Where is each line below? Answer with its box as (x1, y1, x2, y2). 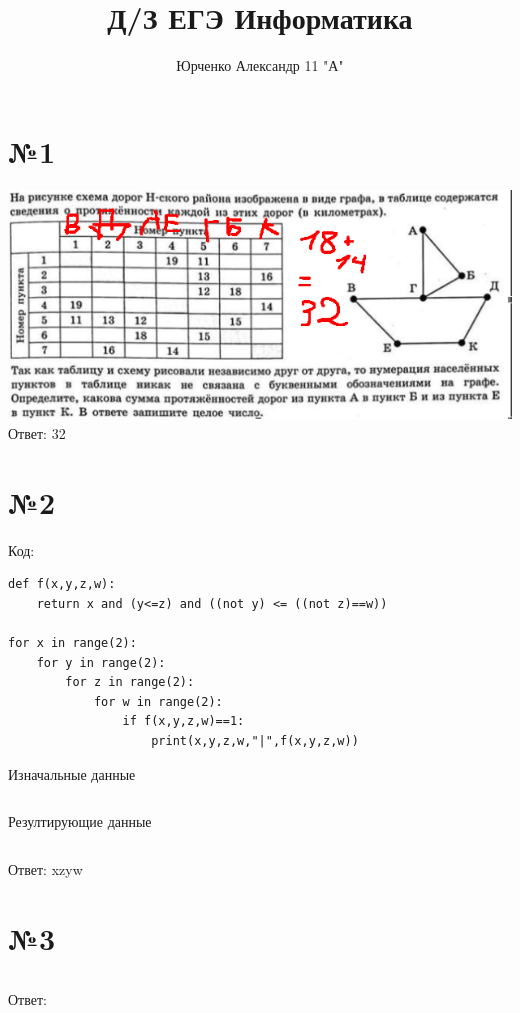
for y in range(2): (36, 655, 166, 670)
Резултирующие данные (8, 811, 152, 832)
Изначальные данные (8, 763, 136, 784)
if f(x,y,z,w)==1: (122, 714, 245, 729)
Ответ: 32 (8, 422, 66, 443)
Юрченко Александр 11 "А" (176, 55, 344, 76)
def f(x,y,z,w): (8, 577, 116, 592)
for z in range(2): (65, 675, 195, 690)
